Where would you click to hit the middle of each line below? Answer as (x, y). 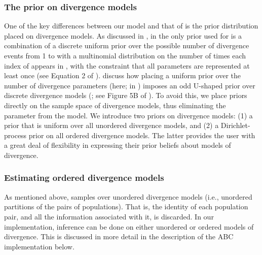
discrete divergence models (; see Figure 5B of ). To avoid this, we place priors (126, 95)
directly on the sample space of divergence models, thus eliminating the (115, 105)
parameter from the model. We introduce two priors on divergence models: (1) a (128, 115)
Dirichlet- (235, 125)
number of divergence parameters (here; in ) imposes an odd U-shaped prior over (130, 85)
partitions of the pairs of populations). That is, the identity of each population (126, 206)
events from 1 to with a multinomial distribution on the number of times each (125, 55)
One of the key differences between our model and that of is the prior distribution (131, 26)
